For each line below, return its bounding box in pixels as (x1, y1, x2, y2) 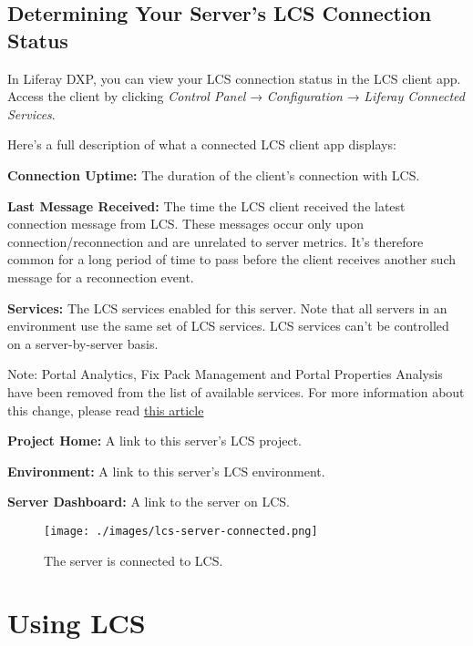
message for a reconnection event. (7, 267, 194, 286)
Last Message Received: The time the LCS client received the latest (7, 196, 406, 215)
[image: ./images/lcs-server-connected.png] (44, 524, 318, 538)
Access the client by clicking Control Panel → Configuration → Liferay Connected (7, 87, 465, 106)
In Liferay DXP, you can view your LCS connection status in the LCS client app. (7, 68, 461, 87)
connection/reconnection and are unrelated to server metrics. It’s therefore (7, 231, 424, 251)
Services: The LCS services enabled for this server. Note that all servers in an (7, 298, 447, 317)
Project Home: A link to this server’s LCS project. (7, 431, 302, 450)
